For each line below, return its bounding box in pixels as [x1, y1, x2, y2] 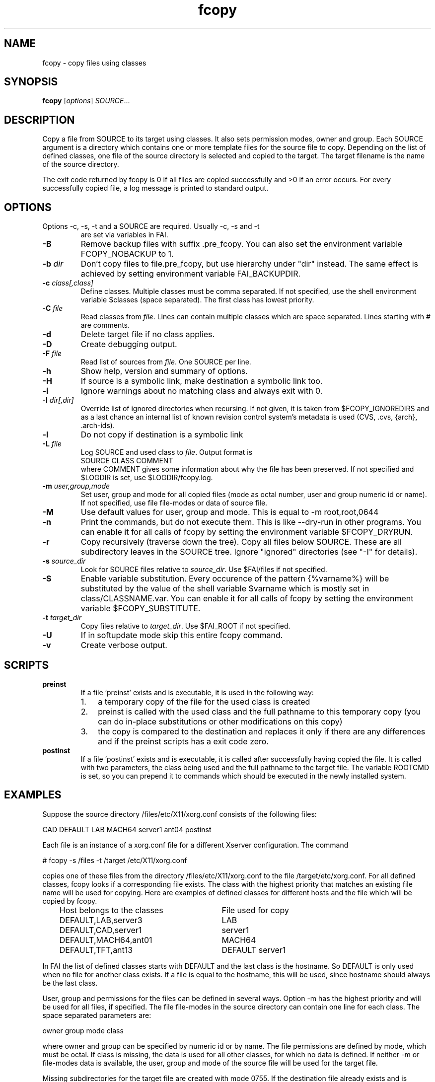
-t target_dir [42, 613, 81, 622]
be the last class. [42, 978, 98, 987]
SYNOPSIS [4, 75, 58, 88]
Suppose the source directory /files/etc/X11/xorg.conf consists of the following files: [42, 809, 317, 818]
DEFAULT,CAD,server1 [59, 925, 142, 935]
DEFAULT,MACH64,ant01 [59, 935, 152, 945]
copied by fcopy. [42, 896, 97, 905]
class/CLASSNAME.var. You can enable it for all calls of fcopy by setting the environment [80, 593, 414, 604]
